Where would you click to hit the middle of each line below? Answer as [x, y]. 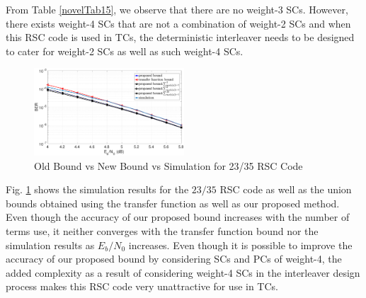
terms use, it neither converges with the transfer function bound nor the [162, 230]
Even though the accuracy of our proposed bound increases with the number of [178, 217]
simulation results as [50, 245]
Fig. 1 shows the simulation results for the [97, 189]
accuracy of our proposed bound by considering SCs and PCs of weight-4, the [174, 259]
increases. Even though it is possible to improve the [240, 245]
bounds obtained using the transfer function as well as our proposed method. [173, 203]
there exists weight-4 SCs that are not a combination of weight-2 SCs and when [178, 23]
